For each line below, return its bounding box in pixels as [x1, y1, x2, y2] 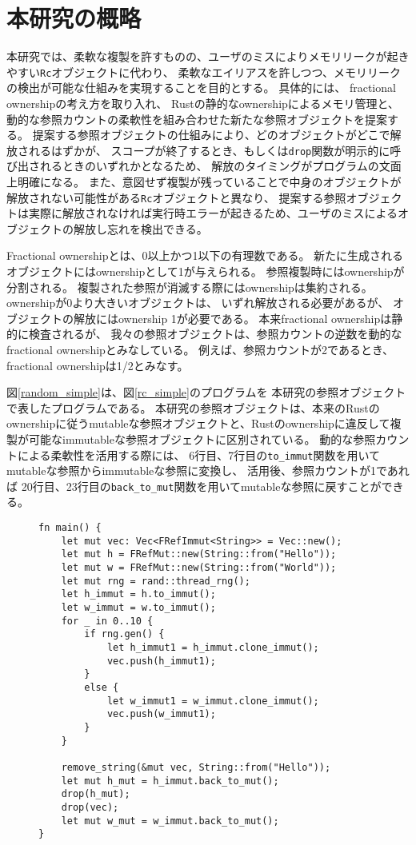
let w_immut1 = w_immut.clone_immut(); [106, 695, 319, 707]
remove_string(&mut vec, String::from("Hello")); [61, 761, 331, 773]
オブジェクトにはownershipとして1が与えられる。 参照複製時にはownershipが [6, 263, 405, 280]
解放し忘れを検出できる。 [73, 220, 208, 237]
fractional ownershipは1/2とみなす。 [6, 357, 189, 373]
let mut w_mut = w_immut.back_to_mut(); [61, 815, 279, 827]
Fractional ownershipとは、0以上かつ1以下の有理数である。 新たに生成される [6, 247, 404, 264]
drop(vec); [61, 801, 119, 813]
